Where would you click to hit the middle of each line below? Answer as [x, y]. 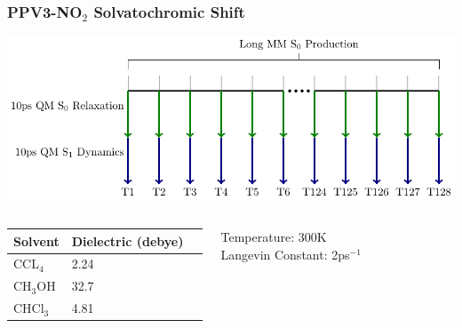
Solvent [36, 240]
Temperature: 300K [274, 237]
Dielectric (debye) [127, 240]
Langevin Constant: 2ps [285, 254]
